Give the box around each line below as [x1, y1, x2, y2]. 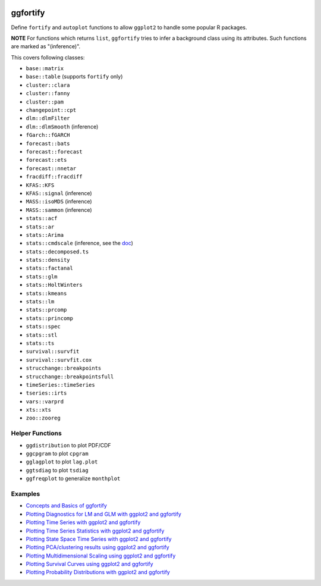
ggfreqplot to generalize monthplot [26, 475, 121, 482]
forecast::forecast [26, 148, 83, 155]
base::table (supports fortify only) [26, 73, 123, 80]
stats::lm [26, 298, 55, 305]
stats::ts [26, 340, 55, 346]
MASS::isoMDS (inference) [26, 198, 92, 205]
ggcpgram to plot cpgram [26, 450, 89, 457]
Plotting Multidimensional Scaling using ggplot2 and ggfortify [26, 552, 176, 559]
